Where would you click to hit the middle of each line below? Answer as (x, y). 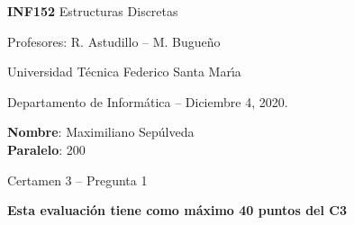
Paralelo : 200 (46, 149)
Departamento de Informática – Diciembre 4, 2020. (148, 101)
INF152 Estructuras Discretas (93, 11)
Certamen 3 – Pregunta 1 (77, 180)
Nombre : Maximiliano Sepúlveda (101, 132)
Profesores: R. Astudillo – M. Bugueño (114, 41)
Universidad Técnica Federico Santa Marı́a (124, 72)
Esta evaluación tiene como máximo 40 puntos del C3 (177, 210)
